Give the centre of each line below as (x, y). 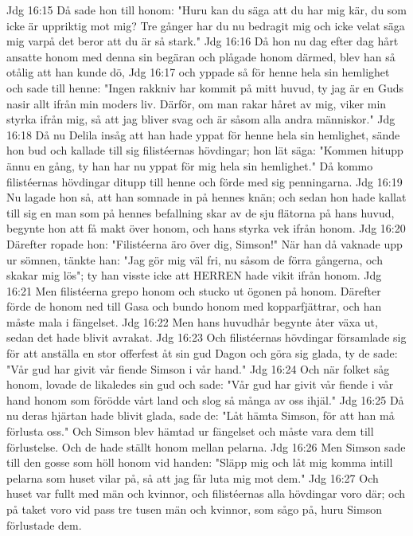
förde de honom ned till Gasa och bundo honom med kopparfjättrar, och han (194, 306)
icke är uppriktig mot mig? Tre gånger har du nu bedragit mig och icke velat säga (206, 25)
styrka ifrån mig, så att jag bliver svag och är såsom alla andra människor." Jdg (201, 119)
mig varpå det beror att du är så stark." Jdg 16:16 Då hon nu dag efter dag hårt (203, 41)
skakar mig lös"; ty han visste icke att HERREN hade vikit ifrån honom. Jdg (194, 275)
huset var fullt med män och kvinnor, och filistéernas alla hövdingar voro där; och (206, 493)
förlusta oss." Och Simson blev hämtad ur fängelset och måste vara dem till (190, 431)
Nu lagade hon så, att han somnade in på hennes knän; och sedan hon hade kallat (206, 197)
